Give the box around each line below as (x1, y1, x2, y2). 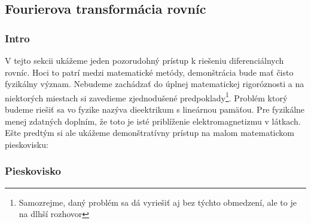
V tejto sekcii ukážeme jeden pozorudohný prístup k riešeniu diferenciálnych (5, 54, 284, 66)
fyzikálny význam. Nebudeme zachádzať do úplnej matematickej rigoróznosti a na (5, 78, 304, 90)
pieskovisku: (5, 138, 48, 150)
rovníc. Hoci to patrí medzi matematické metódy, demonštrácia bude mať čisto (5, 66, 294, 78)
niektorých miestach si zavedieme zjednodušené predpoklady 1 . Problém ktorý (5, 89, 288, 104)
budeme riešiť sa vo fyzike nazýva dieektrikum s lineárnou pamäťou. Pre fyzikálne (5, 103, 305, 116)
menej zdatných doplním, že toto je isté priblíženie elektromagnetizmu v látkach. (5, 114, 301, 127)
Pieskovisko (5, 163, 61, 178)
